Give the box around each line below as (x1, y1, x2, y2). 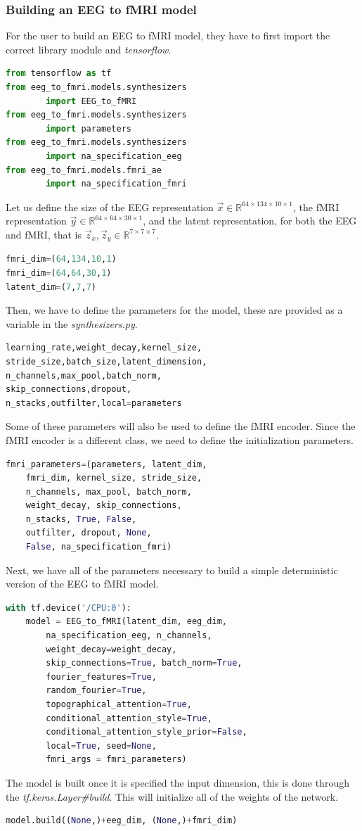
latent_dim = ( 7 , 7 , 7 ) (6, 281, 96, 292)
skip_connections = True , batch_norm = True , (46, 658, 243, 668)
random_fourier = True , (46, 685, 147, 696)
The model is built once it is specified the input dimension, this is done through (6, 775, 349, 789)
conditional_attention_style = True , (46, 713, 212, 723)
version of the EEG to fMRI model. (6, 576, 159, 591)
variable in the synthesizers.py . (6, 316, 138, 331)
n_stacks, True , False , (25, 514, 137, 524)
